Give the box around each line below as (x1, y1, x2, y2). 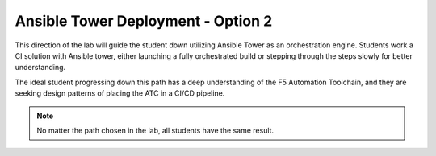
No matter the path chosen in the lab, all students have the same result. (36, 125, 275, 135)
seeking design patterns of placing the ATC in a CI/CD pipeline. (15, 88, 225, 98)
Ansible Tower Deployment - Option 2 (15, 12, 273, 30)
